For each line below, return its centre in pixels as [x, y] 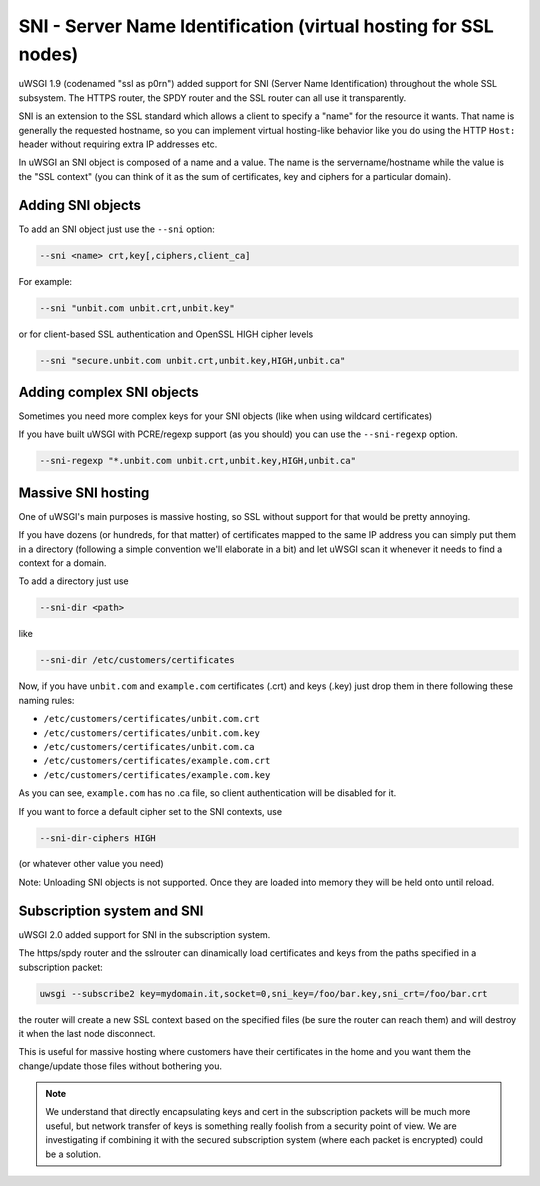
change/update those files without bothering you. [120, 1066]
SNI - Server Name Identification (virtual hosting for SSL [256, 26]
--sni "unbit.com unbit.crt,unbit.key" [137, 308]
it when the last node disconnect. [87, 1033]
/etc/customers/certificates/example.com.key [157, 774]
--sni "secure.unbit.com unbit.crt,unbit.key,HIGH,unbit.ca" [192, 360]
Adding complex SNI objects [108, 391]
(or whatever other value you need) [91, 864]
